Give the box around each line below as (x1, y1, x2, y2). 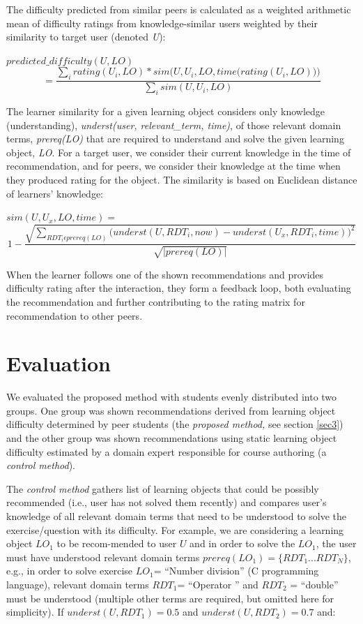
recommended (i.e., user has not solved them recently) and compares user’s (6, 495, 327, 510)
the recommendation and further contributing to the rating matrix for (6, 294, 305, 309)
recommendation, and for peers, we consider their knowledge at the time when (6, 158, 341, 173)
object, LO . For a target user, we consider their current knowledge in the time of (6, 144, 351, 159)
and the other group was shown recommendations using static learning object (6, 431, 337, 445)
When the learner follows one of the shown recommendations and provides (6, 267, 324, 281)
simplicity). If (6, 604, 64, 619)
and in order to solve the (190, 536, 295, 551)
